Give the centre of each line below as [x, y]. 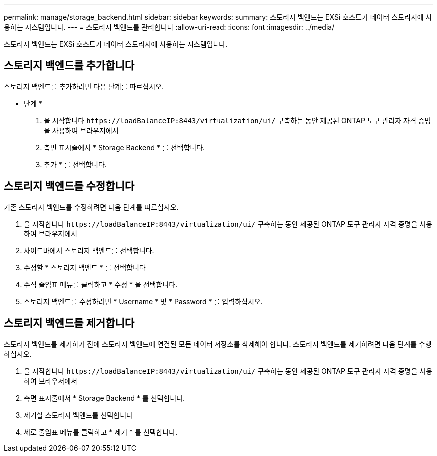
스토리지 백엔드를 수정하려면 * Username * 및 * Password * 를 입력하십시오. [143, 301]
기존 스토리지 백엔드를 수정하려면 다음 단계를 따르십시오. [91, 207]
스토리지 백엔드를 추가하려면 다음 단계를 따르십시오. [84, 86]
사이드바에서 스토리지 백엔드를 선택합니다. [89, 250]
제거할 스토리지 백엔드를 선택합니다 [78, 415]
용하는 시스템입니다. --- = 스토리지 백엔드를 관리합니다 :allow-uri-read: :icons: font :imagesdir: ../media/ [169, 27]
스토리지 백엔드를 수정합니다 [69, 186]
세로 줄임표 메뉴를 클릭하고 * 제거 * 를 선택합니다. [101, 432]
